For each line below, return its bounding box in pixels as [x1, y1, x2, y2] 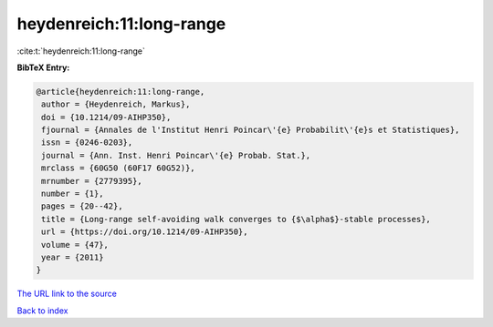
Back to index [16, 305, 68, 316]
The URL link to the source [16, 288, 118, 300]
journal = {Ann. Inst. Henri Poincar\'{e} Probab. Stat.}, [41, 150, 311, 160]
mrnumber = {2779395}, [41, 176, 143, 186]
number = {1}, [41, 189, 104, 199]
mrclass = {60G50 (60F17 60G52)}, [41, 163, 195, 173]
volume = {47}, [41, 240, 110, 250]
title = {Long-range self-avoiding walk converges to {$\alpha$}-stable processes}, [41, 214, 431, 224]
